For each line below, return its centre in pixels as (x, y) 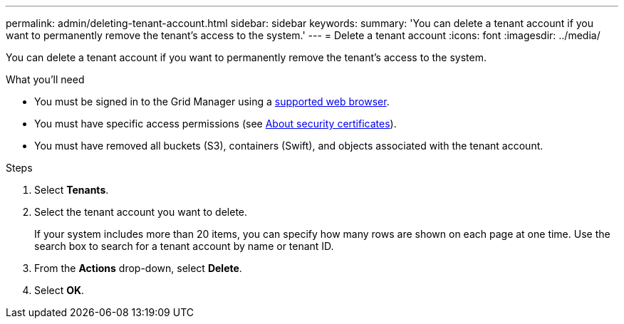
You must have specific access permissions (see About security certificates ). (215, 124)
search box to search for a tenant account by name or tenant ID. (184, 246)
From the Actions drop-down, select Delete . (138, 268)
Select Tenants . (72, 190)
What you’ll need (45, 79)
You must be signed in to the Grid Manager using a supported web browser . (212, 101)
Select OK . (59, 290)
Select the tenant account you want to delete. (141, 212)
